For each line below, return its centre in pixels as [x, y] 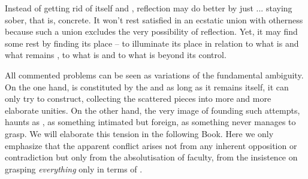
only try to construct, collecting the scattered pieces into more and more [138, 98]
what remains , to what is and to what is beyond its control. [116, 55]
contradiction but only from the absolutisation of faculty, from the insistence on [151, 157]
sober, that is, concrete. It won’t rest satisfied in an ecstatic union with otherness [154, 19]
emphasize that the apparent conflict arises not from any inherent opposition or [151, 145]
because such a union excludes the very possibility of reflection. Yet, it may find [151, 31]
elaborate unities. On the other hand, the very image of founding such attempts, [153, 110]
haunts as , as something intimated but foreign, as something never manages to [150, 122]
